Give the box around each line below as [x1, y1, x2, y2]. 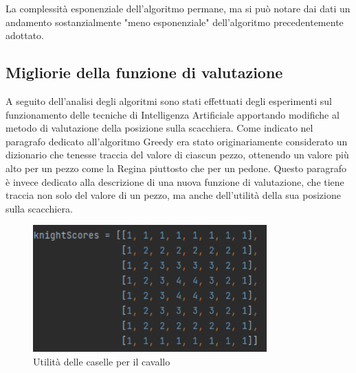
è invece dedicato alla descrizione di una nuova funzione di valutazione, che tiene [5, 174, 344, 189]
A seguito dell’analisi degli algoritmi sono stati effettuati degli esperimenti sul [5, 93, 332, 108]
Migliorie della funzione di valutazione [5, 62, 283, 83]
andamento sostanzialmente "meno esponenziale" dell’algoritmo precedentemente [5, 14, 344, 29]
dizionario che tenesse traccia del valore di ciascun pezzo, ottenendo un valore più [5, 147, 349, 162]
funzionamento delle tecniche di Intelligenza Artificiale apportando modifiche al [5, 107, 340, 121]
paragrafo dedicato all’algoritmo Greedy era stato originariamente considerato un [5, 134, 348, 148]
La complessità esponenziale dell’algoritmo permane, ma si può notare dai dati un [5, 1, 351, 15]
